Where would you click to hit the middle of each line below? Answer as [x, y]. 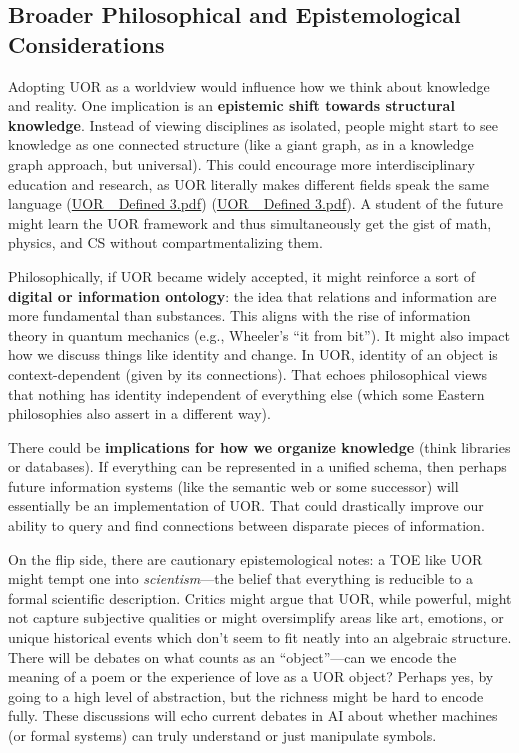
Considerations [86, 43]
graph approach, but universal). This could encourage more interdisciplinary [241, 163]
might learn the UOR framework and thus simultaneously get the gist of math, [250, 222]
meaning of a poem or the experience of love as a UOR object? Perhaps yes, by [251, 676]
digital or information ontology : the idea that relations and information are [252, 295]
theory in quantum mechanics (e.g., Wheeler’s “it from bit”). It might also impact [259, 334]
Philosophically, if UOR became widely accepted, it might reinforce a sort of [241, 275]
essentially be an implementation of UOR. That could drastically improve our [246, 505]
